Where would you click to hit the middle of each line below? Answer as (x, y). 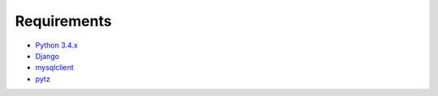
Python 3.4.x (57, 45)
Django (47, 56)
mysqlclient (55, 68)
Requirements (64, 21)
